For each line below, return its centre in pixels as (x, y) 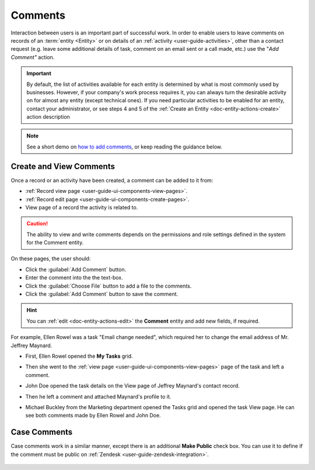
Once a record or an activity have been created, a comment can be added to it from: (112, 180)
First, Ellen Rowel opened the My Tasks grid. (79, 356)
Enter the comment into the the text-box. (74, 278)
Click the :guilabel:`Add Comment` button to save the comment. (102, 294)
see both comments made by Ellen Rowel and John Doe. (93, 416)
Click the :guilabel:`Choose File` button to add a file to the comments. (108, 286)
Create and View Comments (63, 166)
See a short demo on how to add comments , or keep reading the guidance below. (125, 147)
